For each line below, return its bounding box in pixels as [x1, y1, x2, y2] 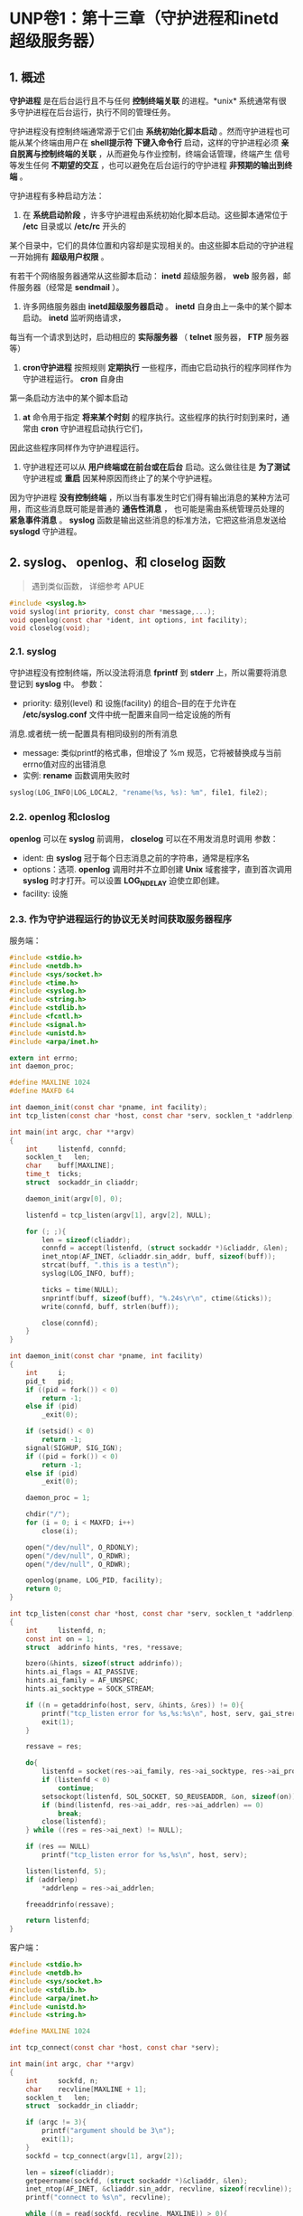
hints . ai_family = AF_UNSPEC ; [25, 1676, 140, 1685]
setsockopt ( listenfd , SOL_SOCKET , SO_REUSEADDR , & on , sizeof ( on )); [41, 1792, 300, 1801]
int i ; [25, 1368, 67, 1377]
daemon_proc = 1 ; [25, 1494, 91, 1503]
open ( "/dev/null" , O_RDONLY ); [25, 1542, 140, 1551]
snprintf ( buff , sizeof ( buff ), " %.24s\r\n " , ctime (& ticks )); [41, 1294, 272, 1303]
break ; [57, 1809, 83, 1818]
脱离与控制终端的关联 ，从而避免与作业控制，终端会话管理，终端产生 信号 [16, 148, 290, 159]
